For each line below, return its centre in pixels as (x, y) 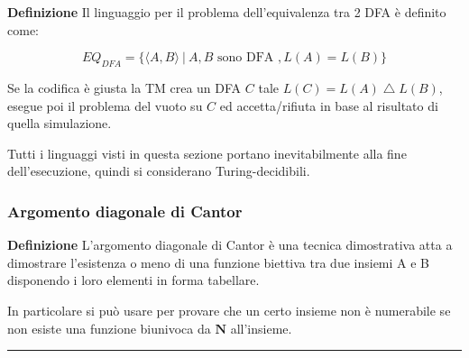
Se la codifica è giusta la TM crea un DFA (124, 87)
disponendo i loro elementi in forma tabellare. (133, 280)
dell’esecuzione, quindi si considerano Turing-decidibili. (159, 171)
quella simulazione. (60, 123)
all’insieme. (261, 328)
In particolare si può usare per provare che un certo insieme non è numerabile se (229, 310)
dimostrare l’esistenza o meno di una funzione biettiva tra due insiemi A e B (219, 262)
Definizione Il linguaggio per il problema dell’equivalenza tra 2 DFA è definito (227, 12)
